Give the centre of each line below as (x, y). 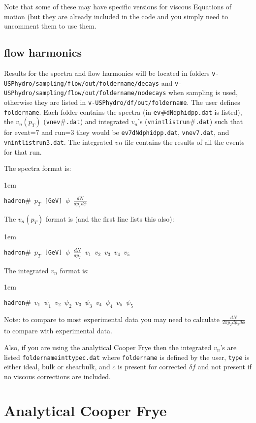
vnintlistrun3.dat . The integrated (58, 142)
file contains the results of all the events (185, 142)
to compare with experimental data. (58, 331)
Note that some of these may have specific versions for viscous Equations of (118, 6)
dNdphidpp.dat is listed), (204, 112)
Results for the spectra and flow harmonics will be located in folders (107, 73)
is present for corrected (152, 367)
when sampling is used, (203, 92)
